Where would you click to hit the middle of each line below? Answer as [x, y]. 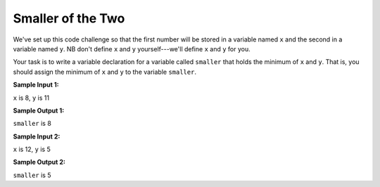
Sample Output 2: [39, 162]
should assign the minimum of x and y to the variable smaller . [105, 72]
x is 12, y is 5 [32, 149]
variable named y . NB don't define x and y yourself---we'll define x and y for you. [132, 49]
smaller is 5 [32, 175]
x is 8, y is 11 [31, 98]
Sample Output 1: [39, 110]
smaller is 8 [32, 124]
